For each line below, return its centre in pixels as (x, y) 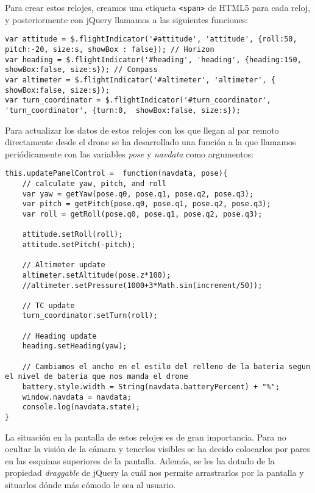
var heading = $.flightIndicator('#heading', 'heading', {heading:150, (153, 59)
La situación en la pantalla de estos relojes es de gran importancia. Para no (146, 437)
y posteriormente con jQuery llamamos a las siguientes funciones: (127, 19)
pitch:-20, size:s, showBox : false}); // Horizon (110, 49)
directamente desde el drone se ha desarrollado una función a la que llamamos (150, 142)
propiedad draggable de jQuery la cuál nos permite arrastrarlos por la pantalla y (154, 473)
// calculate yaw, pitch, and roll (94, 183)
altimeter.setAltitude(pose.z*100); (97, 275)
